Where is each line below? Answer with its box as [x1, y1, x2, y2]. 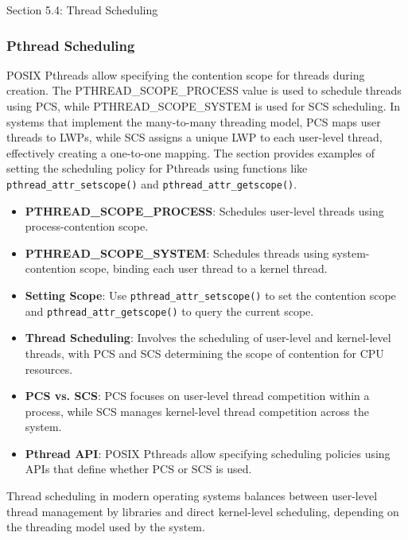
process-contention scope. [25, 218, 149, 235]
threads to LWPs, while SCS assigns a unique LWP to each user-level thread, [6, 129, 383, 146]
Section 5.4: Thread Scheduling [6, 2, 158, 17]
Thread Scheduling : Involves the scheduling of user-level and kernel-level [25, 329, 391, 346]
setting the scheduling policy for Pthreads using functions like [6, 160, 308, 177]
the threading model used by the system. [6, 519, 205, 535]
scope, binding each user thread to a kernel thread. [80, 260, 328, 277]
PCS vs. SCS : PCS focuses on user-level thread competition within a [25, 387, 370, 404]
